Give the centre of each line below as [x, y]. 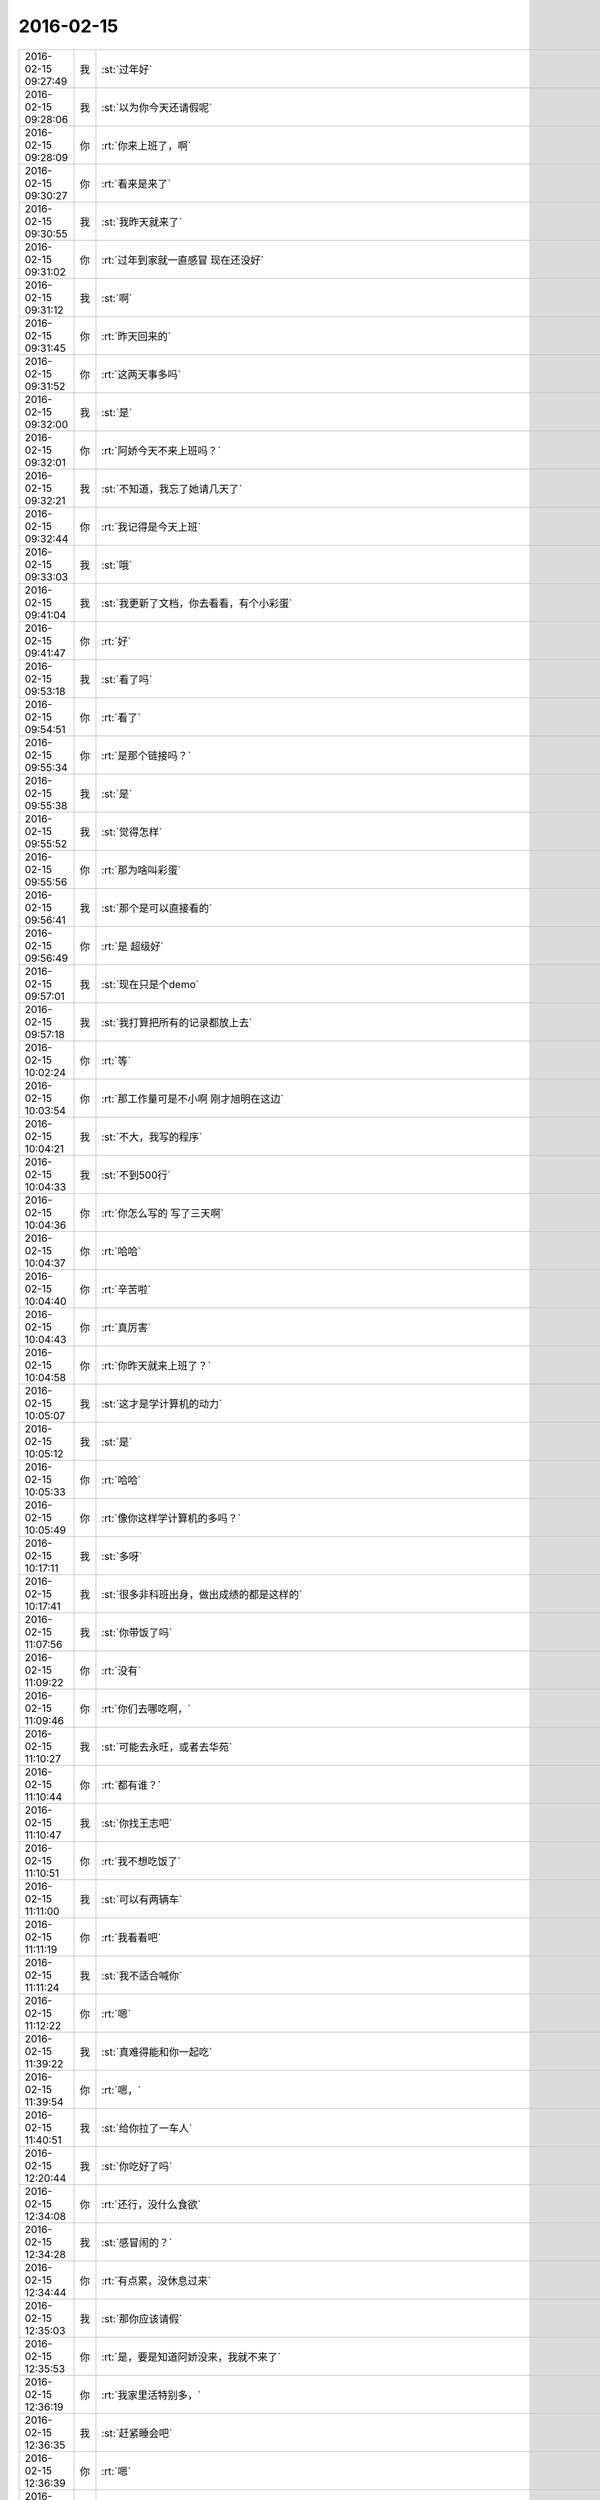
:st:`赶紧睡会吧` [137, 2433]
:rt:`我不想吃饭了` [141, 1861]
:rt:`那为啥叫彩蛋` [141, 870]
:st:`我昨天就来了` [142, 222]
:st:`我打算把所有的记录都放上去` [177, 1022]
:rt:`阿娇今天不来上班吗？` [161, 450]
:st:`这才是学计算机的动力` [162, 1403]
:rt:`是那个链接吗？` [146, 755]
